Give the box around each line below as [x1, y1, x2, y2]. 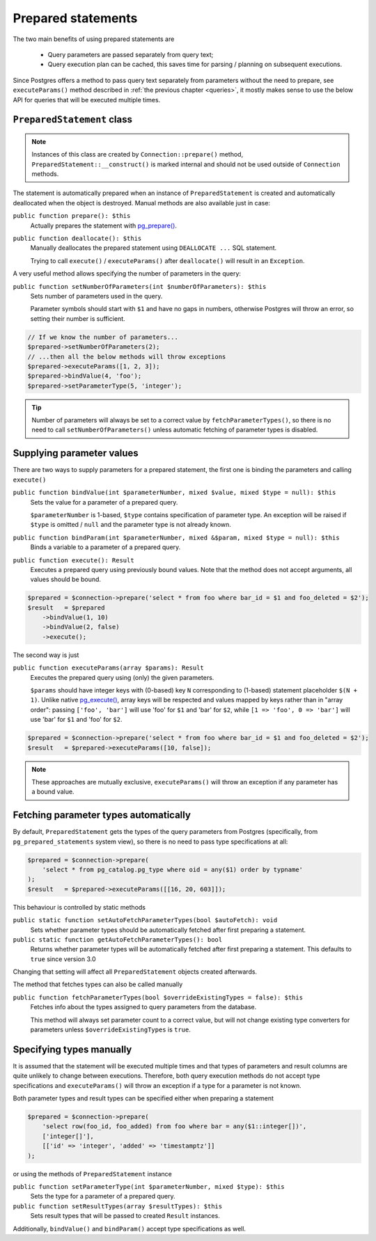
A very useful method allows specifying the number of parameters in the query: [13, 269, 242, 278]
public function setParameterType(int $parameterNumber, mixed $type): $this [13, 1183, 285, 1191]
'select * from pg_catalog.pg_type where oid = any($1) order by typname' [42, 865, 303, 874]
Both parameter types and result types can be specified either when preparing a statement [13, 1094, 274, 1102]
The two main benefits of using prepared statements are [13, 35, 175, 43]
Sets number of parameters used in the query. [30, 292, 163, 300]
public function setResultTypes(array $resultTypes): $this [13, 1202, 223, 1210]
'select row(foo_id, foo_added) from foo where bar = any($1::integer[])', [42, 1123, 307, 1130]
